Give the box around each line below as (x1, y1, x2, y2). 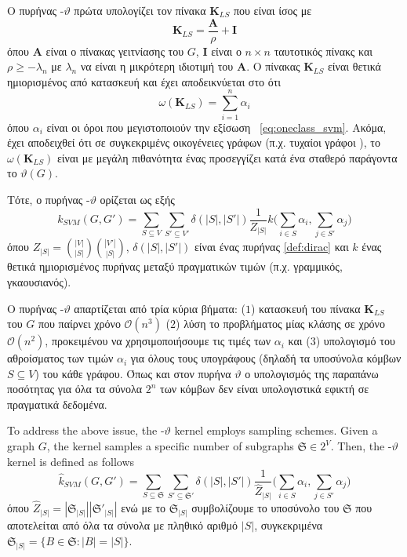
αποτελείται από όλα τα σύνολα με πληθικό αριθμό (7, 517, 238, 533)
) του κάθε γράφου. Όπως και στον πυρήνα (35, 365, 231, 381)
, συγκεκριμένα (254, 517, 323, 533)
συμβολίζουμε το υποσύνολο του (191, 500, 340, 516)
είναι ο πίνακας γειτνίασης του (45, 42, 184, 59)
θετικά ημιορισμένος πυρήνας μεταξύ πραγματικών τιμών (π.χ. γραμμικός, (7, 258, 343, 275)
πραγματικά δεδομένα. (7, 395, 107, 412)
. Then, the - (330, 438, 392, 454)
